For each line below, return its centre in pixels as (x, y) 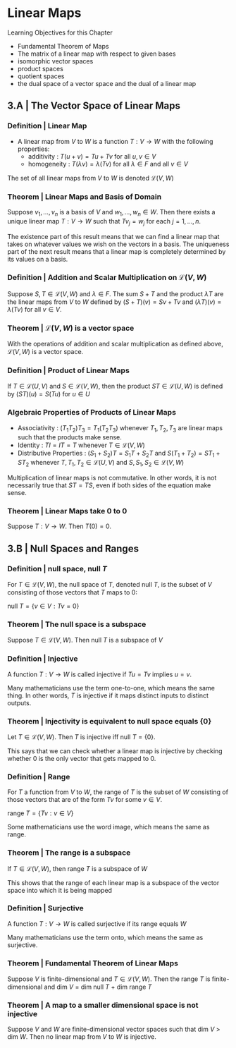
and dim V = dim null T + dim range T (98, 987)
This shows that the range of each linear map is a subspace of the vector (113, 882)
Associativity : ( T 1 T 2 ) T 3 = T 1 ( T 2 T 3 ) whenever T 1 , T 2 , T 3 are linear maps (120, 428)
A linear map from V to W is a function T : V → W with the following (115, 141)
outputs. (19, 702)
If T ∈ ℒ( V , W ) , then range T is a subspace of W (77, 868)
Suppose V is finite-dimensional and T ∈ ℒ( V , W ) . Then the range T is (109, 979)
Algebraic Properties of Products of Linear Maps (92, 413)
